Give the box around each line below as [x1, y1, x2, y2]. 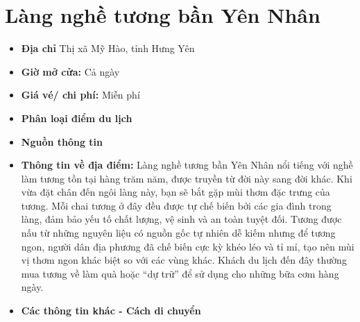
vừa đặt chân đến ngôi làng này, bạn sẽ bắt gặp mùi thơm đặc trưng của [21, 185, 330, 199]
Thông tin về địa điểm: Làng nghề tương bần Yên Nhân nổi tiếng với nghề [21, 158, 353, 172]
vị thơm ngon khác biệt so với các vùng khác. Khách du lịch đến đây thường [21, 253, 347, 267]
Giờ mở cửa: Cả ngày [21, 64, 120, 78]
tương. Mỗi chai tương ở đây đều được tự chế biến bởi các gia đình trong [21, 198, 332, 212]
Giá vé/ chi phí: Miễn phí [21, 87, 140, 102]
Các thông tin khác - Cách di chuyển [21, 303, 201, 318]
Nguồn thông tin [21, 134, 103, 149]
